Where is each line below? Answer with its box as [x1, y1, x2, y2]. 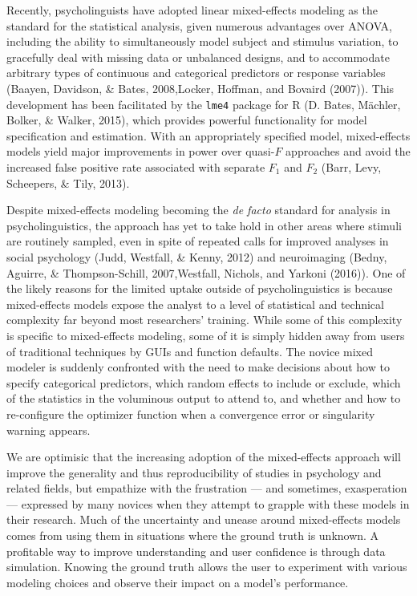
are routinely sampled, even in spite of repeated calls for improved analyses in [6, 233, 389, 249]
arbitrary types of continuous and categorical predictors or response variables [6, 64, 386, 81]
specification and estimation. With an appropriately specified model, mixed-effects [6, 127, 411, 144]
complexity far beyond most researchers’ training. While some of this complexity [6, 311, 403, 328]
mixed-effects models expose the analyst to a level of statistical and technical [6, 295, 384, 312]
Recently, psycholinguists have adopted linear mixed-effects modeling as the [6, 2, 378, 18]
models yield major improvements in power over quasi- [6, 143, 275, 160]
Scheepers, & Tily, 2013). [6, 174, 130, 191]
